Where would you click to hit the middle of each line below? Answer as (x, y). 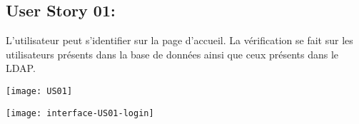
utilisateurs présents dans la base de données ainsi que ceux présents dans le (172, 54)
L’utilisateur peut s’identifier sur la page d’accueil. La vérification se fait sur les (179, 40)
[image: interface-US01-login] (80, 113)
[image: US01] (39, 91)
